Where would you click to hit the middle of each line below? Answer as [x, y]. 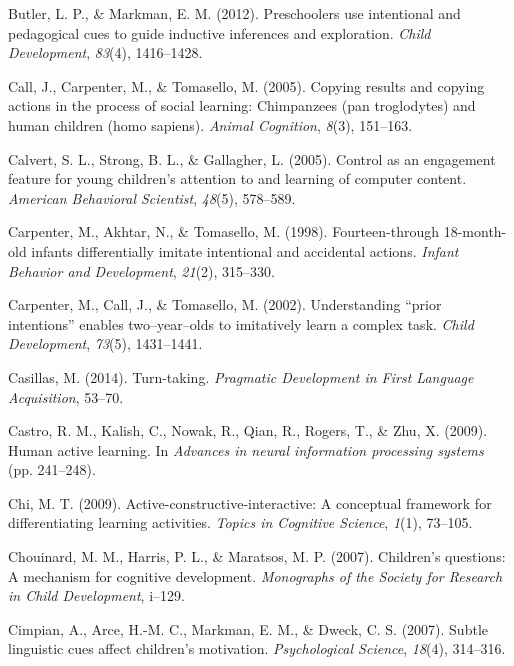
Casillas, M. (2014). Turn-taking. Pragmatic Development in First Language [241, 376]
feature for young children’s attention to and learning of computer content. [237, 178]
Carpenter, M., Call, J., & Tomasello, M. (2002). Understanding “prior [225, 304]
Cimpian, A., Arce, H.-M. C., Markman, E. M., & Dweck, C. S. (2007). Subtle [248, 628]
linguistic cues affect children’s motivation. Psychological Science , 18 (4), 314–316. [257, 648]
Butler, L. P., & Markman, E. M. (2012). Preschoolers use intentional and [234, 13]
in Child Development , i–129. [96, 595]
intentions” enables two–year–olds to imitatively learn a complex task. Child [241, 323]
